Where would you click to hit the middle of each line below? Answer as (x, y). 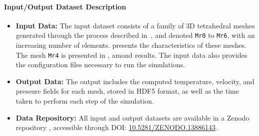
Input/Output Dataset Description (65, 6)
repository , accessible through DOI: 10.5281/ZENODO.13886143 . (117, 127)
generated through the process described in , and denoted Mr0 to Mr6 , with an (135, 35)
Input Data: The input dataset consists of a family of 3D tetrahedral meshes (135, 25)
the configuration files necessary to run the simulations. (100, 65)
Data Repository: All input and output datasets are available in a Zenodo (132, 117)
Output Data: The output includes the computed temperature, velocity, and (135, 81)
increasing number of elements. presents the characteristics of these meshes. (131, 45)
